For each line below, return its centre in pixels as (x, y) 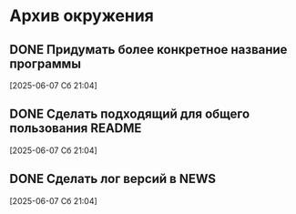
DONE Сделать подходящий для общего (130, 114)
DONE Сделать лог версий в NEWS (113, 179)
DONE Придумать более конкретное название (148, 50)
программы (46, 63)
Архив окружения (82, 16)
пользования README (76, 128)
